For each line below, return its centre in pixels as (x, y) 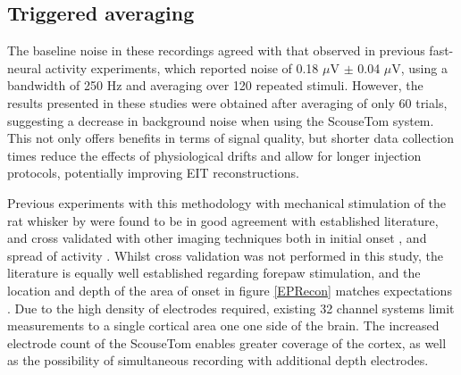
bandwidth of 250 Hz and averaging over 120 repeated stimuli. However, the (215, 85)
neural (25, 67)
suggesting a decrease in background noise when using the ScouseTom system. (221, 120)
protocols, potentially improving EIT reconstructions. (153, 173)
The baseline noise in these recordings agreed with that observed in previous (216, 50)
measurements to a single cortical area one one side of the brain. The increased (223, 325)
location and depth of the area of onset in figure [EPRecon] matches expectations (230, 290)
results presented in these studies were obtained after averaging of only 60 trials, (227, 102)
